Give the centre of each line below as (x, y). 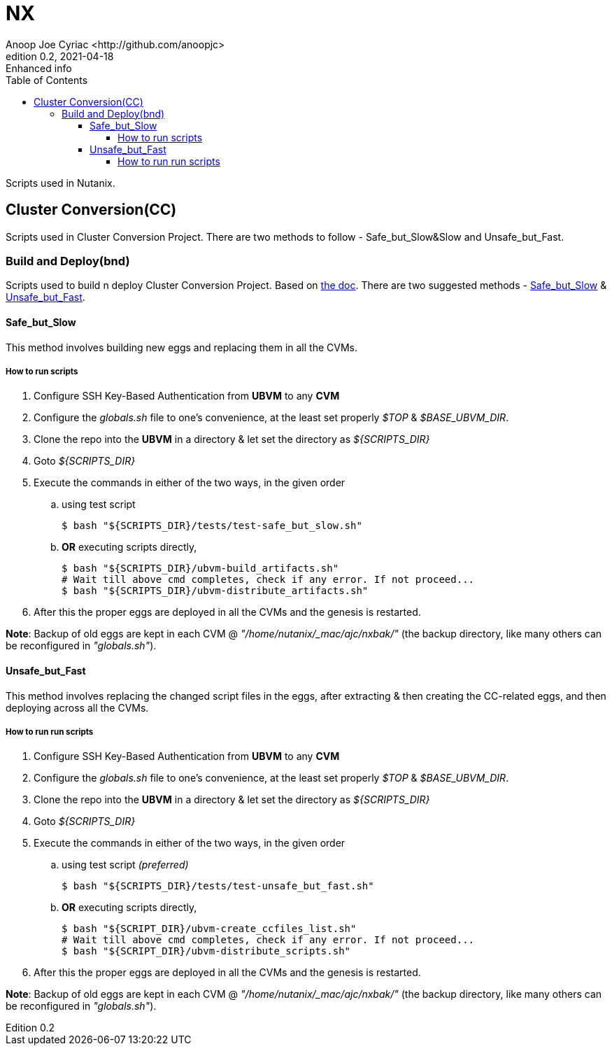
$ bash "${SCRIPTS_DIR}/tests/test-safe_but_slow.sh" (212, 526)
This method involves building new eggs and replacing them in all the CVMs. (182, 347)
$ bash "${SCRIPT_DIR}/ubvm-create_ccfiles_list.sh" (209, 929)
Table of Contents (47, 80)
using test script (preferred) (125, 865)
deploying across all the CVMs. (77, 707)
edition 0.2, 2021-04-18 (60, 56)
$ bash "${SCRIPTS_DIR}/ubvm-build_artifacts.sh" (200, 569)
